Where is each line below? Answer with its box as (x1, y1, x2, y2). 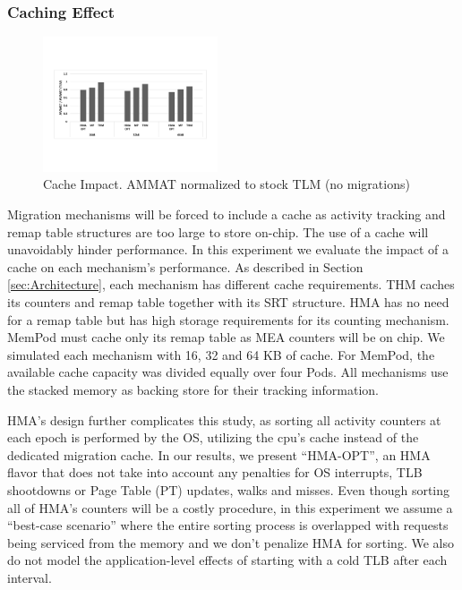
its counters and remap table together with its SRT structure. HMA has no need (7, 293, 449, 312)
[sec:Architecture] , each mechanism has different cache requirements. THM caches (7, 275, 455, 294)
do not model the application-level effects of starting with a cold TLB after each (7, 551, 448, 569)
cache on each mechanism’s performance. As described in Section (7, 257, 364, 276)
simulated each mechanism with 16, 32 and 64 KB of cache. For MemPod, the (7, 345, 435, 363)
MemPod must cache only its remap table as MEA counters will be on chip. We (7, 328, 445, 346)
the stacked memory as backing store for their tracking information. (7, 380, 380, 398)
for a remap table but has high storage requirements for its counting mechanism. (7, 310, 449, 329)
